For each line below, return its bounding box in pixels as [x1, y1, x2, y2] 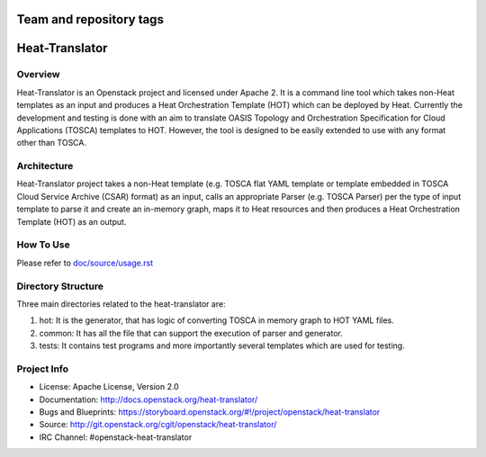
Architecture [16, 160, 74, 173]
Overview [16, 68, 60, 81]
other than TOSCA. [16, 138, 87, 148]
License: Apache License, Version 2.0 [39, 381, 179, 392]
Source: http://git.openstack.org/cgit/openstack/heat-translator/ [39, 419, 277, 430]
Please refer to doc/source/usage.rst [16, 257, 153, 268]
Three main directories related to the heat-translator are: [16, 298, 226, 309]
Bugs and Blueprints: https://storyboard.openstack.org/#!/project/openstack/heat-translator [39, 407, 381, 417]
